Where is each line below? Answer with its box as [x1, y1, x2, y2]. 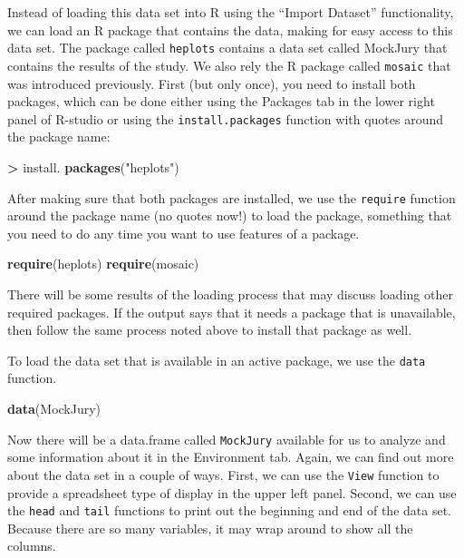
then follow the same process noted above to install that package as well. [7, 320, 412, 339]
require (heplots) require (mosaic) [7, 254, 199, 273]
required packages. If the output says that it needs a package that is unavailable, [7, 302, 456, 321]
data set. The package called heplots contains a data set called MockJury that [7, 38, 448, 57]
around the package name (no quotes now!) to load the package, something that [7, 206, 452, 225]
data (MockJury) [7, 399, 101, 417]
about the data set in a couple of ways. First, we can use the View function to [7, 465, 440, 484]
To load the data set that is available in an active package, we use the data [7, 350, 426, 369]
